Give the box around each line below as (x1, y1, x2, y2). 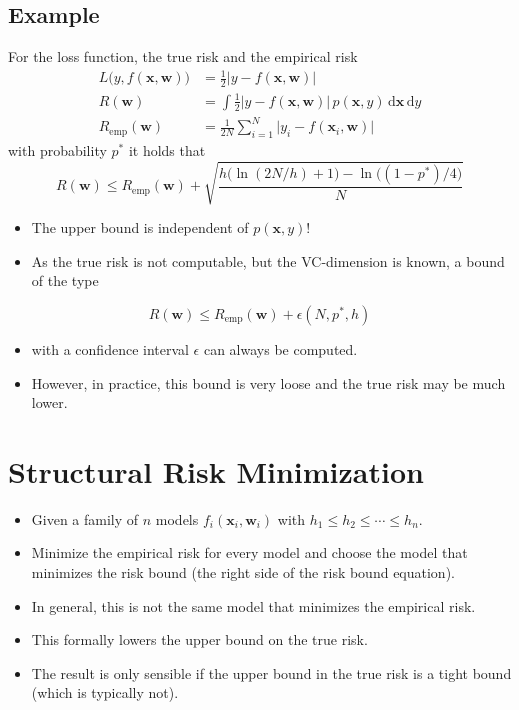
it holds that (128, 140, 206, 161)
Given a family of (31, 508, 139, 529)
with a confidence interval (31, 338, 189, 359)
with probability (8, 140, 107, 161)
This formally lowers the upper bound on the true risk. (31, 629, 368, 650)
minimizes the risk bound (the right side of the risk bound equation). (31, 562, 455, 583)
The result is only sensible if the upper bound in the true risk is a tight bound (31, 662, 512, 683)
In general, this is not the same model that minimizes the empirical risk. (31, 595, 476, 616)
